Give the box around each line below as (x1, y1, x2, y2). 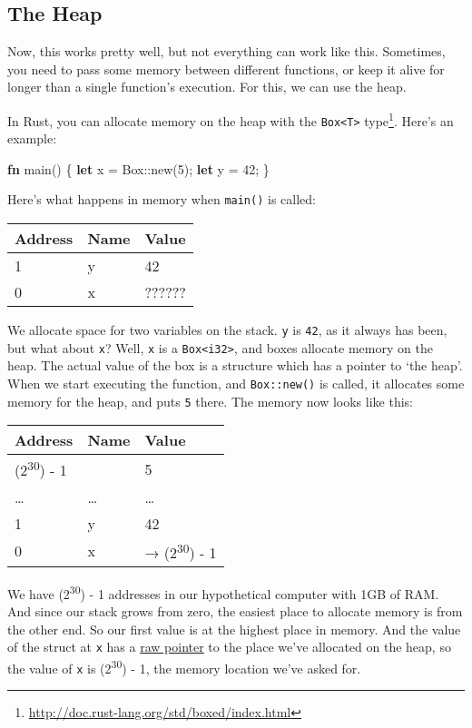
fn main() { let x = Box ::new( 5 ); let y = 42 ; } (7, 159, 270, 178)
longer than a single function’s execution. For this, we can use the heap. (7, 77, 407, 96)
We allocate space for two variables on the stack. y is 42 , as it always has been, (7, 320, 447, 339)
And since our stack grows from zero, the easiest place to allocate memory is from (7, 602, 463, 621)
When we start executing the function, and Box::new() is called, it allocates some (7, 374, 465, 393)
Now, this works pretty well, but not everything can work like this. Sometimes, (7, 42, 446, 61)
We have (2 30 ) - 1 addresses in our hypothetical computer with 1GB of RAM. (7, 582, 439, 603)
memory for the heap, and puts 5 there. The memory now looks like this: (7, 391, 413, 410)
